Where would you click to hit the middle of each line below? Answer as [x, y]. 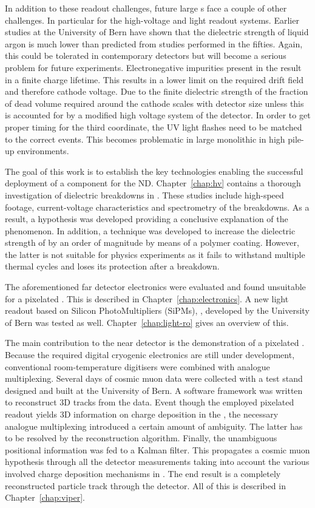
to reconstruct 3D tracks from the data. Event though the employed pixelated [150, 402]
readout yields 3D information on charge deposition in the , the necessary [142, 414]
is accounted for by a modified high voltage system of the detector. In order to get [158, 115]
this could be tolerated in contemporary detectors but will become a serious [146, 56]
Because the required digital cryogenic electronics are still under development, [150, 355]
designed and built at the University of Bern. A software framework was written [154, 390]
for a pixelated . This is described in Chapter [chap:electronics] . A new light [147, 298]
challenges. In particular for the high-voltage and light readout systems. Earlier [152, 20]
